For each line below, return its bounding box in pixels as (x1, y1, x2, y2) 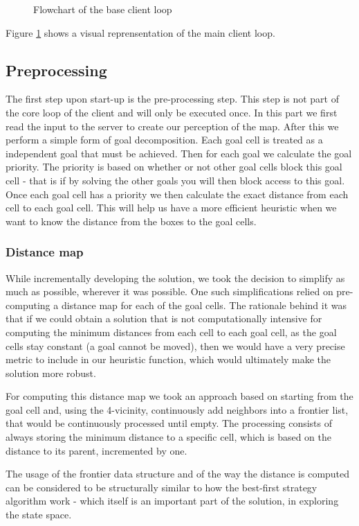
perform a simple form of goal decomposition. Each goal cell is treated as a (6, 132, 323, 147)
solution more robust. (6, 365, 96, 380)
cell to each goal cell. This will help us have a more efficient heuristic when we (6, 200, 337, 215)
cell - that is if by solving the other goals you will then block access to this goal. (6, 173, 345, 187)
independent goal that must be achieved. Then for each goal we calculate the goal (6, 146, 352, 160)
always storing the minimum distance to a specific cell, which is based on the (6, 430, 332, 444)
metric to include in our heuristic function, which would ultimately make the (6, 352, 331, 367)
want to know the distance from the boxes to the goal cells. (6, 213, 257, 228)
